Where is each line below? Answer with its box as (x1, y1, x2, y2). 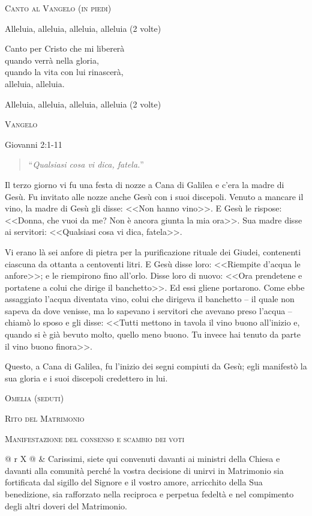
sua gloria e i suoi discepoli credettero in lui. (5, 371, 168, 384)
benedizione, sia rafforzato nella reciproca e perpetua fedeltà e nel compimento (5, 488, 294, 500)
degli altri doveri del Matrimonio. (5, 499, 127, 512)
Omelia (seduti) (5, 392, 64, 404)
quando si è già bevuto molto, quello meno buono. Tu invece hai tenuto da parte (5, 328, 301, 341)
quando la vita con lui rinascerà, (5, 65, 124, 78)
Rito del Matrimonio (5, 412, 85, 425)
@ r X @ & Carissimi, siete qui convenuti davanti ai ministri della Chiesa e (5, 452, 280, 465)
